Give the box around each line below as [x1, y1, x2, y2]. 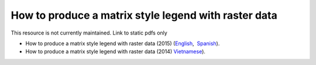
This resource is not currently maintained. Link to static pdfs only [11, 29, 168, 36]
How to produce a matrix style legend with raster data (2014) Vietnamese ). [25, 48, 206, 55]
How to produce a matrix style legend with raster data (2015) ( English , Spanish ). [25, 40, 220, 47]
